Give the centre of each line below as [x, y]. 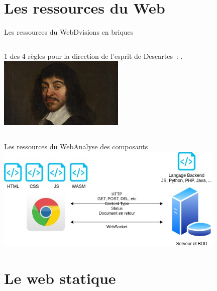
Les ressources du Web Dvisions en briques [69, 32]
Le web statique [60, 278]
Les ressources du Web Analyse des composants [76, 147]
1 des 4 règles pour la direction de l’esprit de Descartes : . [93, 56]
